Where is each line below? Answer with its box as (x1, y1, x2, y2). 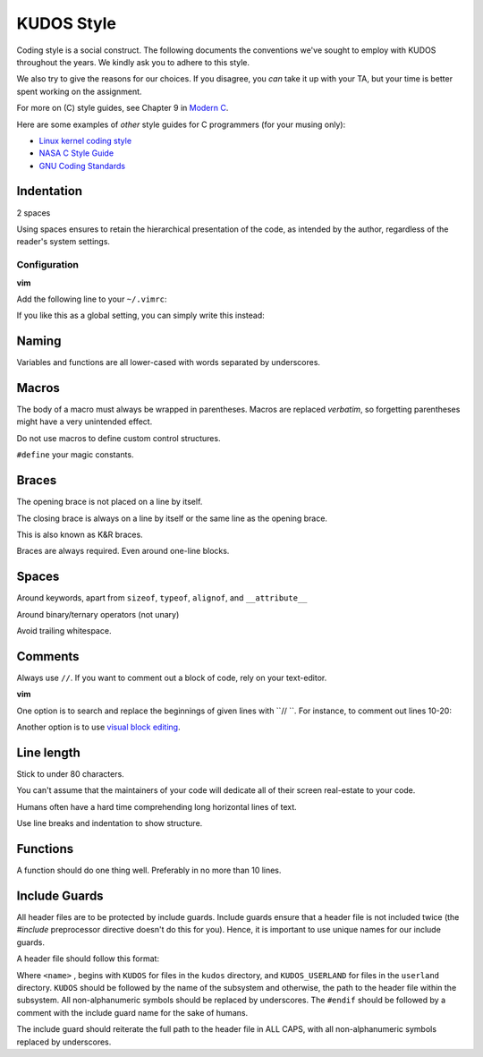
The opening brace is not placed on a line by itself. (16, 497, 203, 507)
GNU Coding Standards (38, 160, 125, 171)
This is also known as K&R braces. (16, 529, 143, 540)
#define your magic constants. (16, 449, 134, 460)
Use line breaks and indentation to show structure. (16, 818, 203, 829)
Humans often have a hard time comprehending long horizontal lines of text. (16, 801, 297, 812)
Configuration (16, 259, 80, 271)
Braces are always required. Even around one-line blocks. (16, 546, 230, 557)
